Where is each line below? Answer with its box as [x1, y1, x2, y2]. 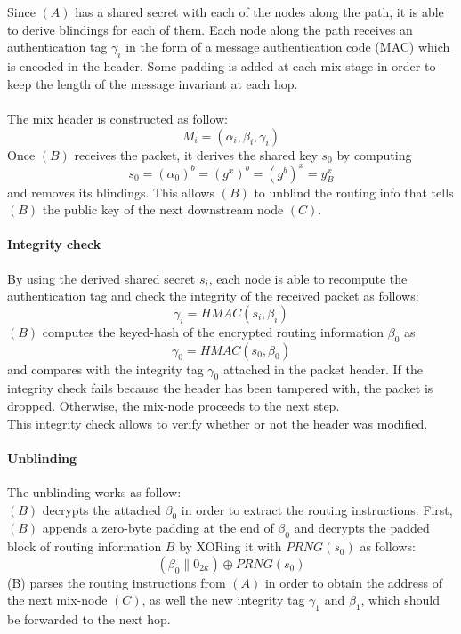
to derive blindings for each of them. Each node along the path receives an [7, 20, 413, 38]
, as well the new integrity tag [142, 590, 305, 609]
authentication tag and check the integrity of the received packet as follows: [7, 286, 419, 305]
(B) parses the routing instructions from [7, 573, 226, 591]
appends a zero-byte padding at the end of [42, 518, 274, 537]
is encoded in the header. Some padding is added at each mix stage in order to [7, 57, 436, 76]
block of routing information [7, 537, 162, 556]
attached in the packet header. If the [222, 359, 423, 378]
